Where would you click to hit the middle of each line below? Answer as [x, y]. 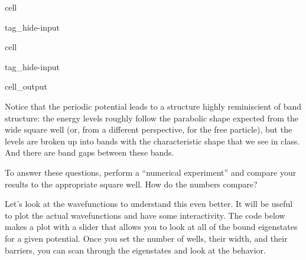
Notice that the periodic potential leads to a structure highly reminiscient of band [153, 106]
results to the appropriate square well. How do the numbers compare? [131, 184]
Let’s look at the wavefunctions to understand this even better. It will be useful [149, 204]
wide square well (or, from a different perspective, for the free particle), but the [149, 129]
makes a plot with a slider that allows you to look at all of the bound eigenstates [151, 227]
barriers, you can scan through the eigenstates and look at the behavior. [135, 250]
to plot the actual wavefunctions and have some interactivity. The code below [145, 215]
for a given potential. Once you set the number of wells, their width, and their [146, 238]
